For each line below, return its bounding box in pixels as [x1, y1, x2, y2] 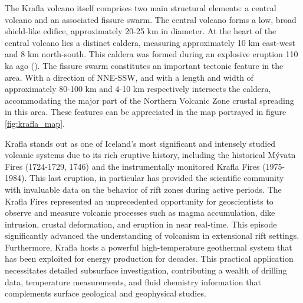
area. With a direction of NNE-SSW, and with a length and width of [5, 71, 253, 83]
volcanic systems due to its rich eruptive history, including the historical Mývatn [5, 149, 296, 161]
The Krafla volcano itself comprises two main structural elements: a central [5, 2, 276, 14]
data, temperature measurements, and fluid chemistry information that [5, 275, 261, 288]
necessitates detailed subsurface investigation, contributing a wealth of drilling [5, 264, 287, 276]
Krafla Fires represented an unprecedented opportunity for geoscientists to [5, 195, 274, 207]
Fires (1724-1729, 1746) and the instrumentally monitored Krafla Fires [5, 160, 260, 172]
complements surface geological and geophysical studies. [5, 287, 206, 299]
